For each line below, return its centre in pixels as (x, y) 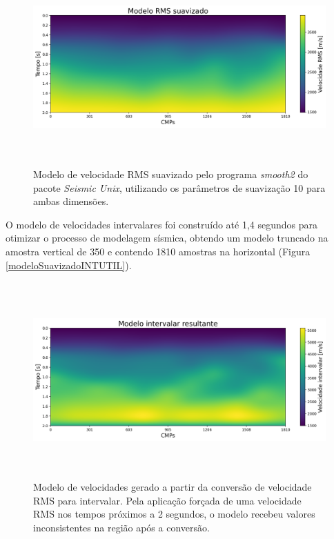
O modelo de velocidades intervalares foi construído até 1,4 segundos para (162, 224)
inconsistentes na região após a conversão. (121, 528)
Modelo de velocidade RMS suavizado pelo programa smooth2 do (171, 174)
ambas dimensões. (71, 201)
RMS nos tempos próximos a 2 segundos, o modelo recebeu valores (174, 514)
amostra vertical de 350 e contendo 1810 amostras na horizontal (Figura (158, 252)
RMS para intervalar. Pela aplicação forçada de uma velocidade (167, 500)
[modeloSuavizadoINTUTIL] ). (69, 265)
